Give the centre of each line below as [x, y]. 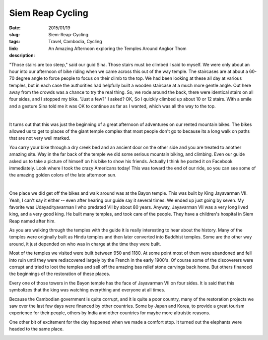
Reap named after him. [32, 221]
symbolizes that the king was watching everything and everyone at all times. [87, 290]
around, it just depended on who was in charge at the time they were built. [85, 244]
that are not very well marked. [40, 138]
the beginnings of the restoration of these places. [60, 274]
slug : [14, 34]
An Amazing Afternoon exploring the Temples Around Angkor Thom [118, 48]
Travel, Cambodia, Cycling [75, 42]
